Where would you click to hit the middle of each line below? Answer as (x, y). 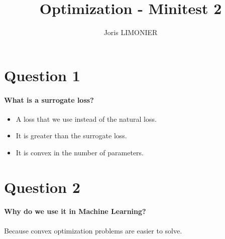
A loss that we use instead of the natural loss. (86, 118)
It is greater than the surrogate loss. (71, 136)
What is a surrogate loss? (49, 99)
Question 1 (42, 75)
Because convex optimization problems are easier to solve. (93, 230)
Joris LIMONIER (131, 32)
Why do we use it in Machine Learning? (75, 211)
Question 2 (42, 187)
